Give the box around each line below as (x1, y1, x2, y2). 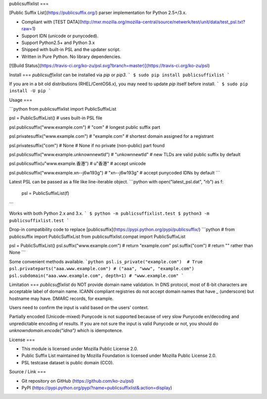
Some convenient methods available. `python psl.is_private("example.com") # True (9, 258, 203, 265)
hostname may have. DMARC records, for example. (9, 295, 114, 301)
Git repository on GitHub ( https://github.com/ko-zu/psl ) (21, 378, 134, 384)
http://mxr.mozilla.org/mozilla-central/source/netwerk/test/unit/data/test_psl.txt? (81, 19, 246, 25)
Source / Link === (9, 369, 46, 375)
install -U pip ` (9, 88, 51, 94)
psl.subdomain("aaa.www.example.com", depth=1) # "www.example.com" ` (9, 273, 184, 279)
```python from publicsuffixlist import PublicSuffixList (9, 106, 117, 112)
